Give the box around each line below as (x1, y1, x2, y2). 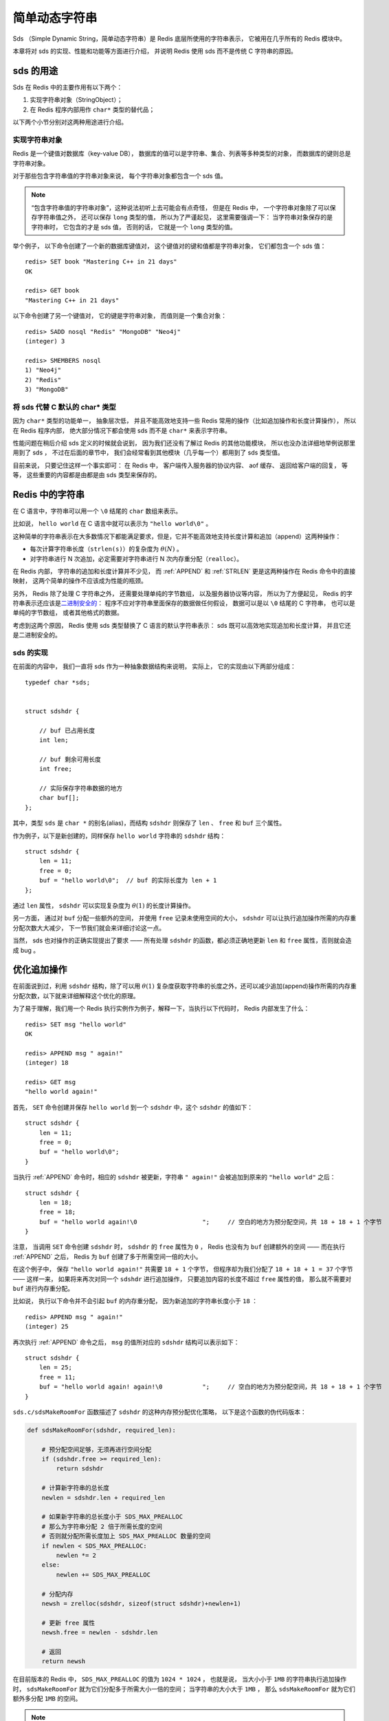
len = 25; (38, 1364, 72, 1371)
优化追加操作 (12, 964, 67, 975)
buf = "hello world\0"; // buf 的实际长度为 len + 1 (38, 876, 217, 885)
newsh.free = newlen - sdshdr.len (41, 1629, 158, 1636)
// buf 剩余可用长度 (38, 755, 101, 763)
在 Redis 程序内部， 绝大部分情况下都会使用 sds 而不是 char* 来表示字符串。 (12, 426, 232, 434)
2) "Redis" (25, 376, 62, 383)
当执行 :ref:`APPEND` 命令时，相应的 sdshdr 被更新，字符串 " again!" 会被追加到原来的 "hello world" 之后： (12, 1173, 336, 1181)
